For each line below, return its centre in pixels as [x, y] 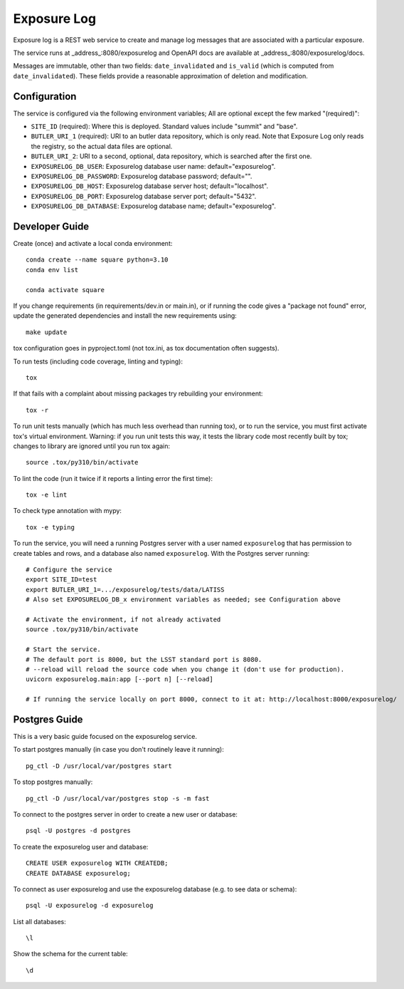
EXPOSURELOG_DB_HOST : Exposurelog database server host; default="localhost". [150, 186]
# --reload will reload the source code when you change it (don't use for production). [185, 669]
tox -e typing [50, 527]
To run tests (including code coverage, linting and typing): [98, 361]
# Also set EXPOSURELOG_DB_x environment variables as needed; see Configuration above [184, 600]
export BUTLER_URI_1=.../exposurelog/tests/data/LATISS [125, 589]
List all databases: [40, 921]
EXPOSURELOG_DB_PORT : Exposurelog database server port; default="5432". [144, 196]
